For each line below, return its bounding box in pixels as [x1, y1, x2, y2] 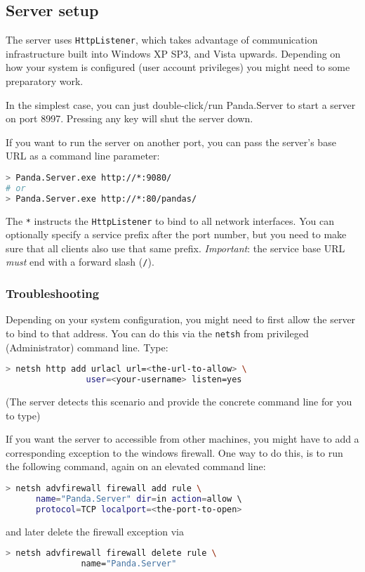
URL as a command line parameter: [6, 148, 160, 163]
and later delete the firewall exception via [6, 524, 185, 538]
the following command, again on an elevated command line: [6, 459, 266, 474]
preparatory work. [6, 74, 84, 89]
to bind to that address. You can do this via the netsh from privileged [6, 325, 309, 340]
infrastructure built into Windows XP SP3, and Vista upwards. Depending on [6, 46, 341, 60]
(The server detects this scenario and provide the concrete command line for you [6, 394, 352, 408]
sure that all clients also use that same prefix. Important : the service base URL [6, 240, 345, 255]
